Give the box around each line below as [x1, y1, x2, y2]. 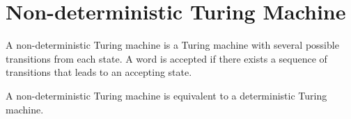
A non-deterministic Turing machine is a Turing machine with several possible [6, 38, 339, 52]
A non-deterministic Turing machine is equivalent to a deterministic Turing [6, 88, 327, 102]
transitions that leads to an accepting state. [6, 65, 192, 79]
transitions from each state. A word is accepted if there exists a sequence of [6, 51, 327, 65]
